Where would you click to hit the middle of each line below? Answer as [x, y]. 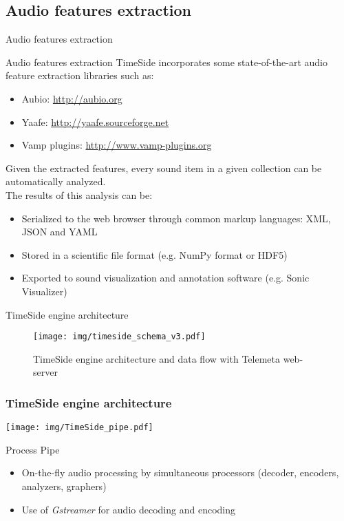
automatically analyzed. [56, 181]
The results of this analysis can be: [79, 194]
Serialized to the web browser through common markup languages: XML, [176, 218]
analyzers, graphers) [64, 486]
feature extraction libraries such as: [80, 75]
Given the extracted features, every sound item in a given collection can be [164, 168]
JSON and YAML [60, 232]
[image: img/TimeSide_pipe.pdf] [79, 428]
